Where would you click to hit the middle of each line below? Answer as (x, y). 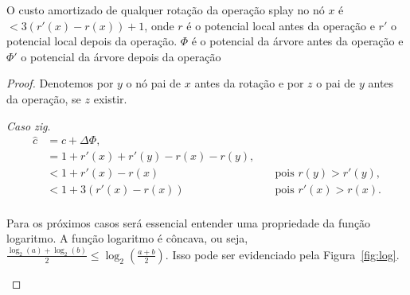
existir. (110, 98)
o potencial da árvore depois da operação (121, 56)
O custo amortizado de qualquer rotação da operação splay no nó (166, 10)
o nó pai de (154, 83)
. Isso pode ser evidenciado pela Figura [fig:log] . (282, 254)
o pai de (336, 83)
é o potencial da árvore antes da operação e (297, 41)
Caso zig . (29, 125)
